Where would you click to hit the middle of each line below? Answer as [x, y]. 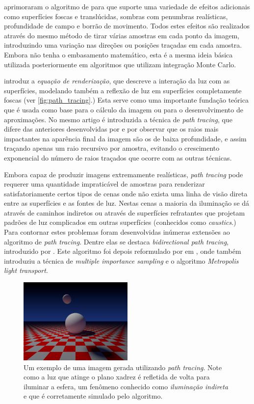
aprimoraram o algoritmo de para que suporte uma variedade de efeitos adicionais [127, 6]
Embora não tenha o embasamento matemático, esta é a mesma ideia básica [118, 54]
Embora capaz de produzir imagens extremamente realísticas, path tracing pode [124, 174]
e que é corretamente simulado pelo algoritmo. [93, 396]
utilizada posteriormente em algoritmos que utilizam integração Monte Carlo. [120, 64]
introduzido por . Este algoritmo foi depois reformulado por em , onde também [123, 251]
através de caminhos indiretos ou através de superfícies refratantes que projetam [125, 212]
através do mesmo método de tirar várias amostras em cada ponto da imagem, [122, 35]
